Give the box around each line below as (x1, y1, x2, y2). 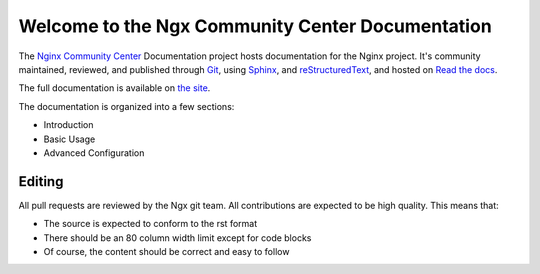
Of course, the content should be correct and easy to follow (43, 245, 290, 257)
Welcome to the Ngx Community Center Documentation (18, 15, 492, 37)
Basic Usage (43, 133, 96, 145)
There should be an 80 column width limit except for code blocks (43, 231, 312, 244)
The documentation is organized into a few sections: (18, 100, 235, 112)
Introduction (43, 119, 94, 131)
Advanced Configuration (43, 146, 145, 159)
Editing (18, 173, 64, 190)
